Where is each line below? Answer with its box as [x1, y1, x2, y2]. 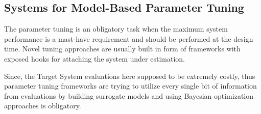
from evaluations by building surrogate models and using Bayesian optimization [4, 90, 254, 101]
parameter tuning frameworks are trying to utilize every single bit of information [4, 80, 257, 91]
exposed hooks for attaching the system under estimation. [4, 53, 185, 64]
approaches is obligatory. [4, 100, 81, 111]
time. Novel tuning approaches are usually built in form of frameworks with [4, 43, 241, 54]
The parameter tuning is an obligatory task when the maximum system [4, 23, 228, 34]
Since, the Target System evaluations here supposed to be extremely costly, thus [4, 70, 255, 81]
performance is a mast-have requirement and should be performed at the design [4, 33, 253, 44]
